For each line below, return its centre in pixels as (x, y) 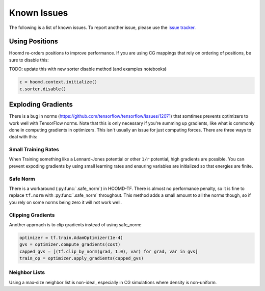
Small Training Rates (34, 150)
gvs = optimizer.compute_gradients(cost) (70, 245)
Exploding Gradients (41, 105)
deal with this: (23, 137)
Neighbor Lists (27, 272)
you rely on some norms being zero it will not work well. (66, 202)
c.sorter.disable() (43, 89)
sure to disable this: (29, 60)
